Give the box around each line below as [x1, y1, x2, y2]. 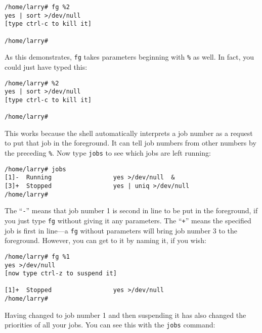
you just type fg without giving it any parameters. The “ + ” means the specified [5, 215, 251, 225]
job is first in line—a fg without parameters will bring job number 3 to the [5, 225, 238, 235]
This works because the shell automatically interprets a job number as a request [5, 127, 253, 138]
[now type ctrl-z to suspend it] [5, 270, 117, 277]
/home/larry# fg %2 [5, 4, 70, 11]
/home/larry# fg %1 [5, 253, 70, 260]
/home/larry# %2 [5, 79, 59, 87]
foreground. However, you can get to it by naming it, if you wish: [5, 235, 206, 246]
